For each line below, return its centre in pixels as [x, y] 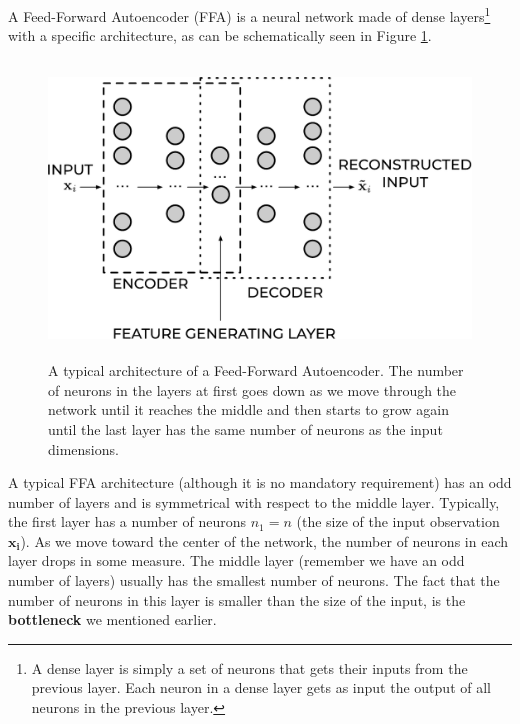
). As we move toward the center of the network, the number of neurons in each [264, 540]
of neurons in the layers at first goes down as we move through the [252, 389]
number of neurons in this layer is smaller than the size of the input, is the [237, 599]
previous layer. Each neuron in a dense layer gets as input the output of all [261, 687]
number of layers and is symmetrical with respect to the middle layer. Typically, [254, 501]
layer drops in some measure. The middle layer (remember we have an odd [236, 560]
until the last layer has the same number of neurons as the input [245, 428]
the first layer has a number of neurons [127, 521]
